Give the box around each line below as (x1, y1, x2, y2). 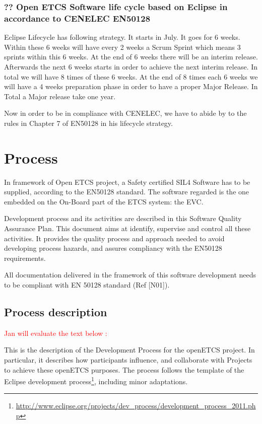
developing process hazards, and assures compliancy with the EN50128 (4, 243, 222, 253)
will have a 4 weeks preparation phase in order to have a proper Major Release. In (4, 81, 258, 92)
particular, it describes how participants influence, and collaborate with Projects (4, 354, 252, 365)
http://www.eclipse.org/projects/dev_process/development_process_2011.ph (16, 400, 256, 411)
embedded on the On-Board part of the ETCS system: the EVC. (4, 196, 204, 206)
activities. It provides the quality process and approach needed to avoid (4, 233, 225, 243)
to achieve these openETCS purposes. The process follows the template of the (4, 364, 244, 375)
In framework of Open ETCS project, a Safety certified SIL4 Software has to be (4, 176, 250, 187)
